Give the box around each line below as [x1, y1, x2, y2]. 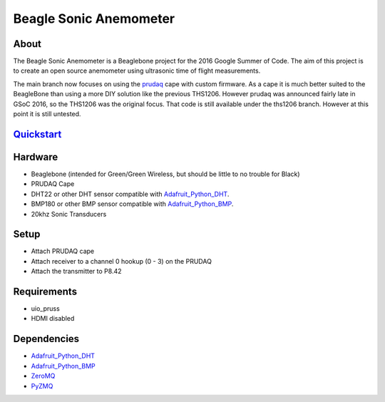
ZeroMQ [31, 371, 56, 381]
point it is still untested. [13, 110, 81, 118]
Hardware [13, 150, 58, 163]
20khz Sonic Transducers [31, 210, 107, 218]
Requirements [13, 286, 78, 297]
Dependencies [13, 333, 80, 345]
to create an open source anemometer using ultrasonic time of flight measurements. [13, 66, 261, 75]
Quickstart [13, 128, 62, 140]
